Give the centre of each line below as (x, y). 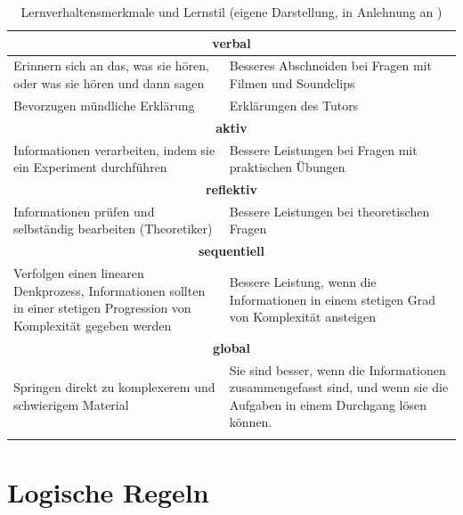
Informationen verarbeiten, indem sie (114, 149)
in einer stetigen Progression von (102, 308)
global (231, 347)
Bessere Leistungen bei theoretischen (329, 211)
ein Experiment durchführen (90, 167)
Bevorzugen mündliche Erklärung (104, 105)
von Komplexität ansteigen (303, 317)
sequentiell (231, 251)
